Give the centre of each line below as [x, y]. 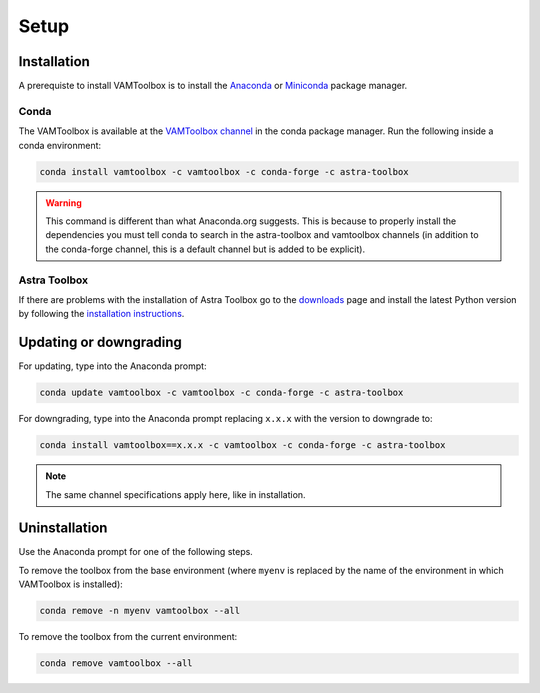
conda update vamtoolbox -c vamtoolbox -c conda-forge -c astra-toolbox [221, 393]
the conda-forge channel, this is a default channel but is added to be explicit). [205, 249]
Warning [63, 202]
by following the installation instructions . [101, 314]
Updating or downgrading [100, 342]
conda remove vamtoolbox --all [116, 663]
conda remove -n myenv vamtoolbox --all [139, 611]
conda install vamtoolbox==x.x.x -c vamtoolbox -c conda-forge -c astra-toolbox [242, 445]
